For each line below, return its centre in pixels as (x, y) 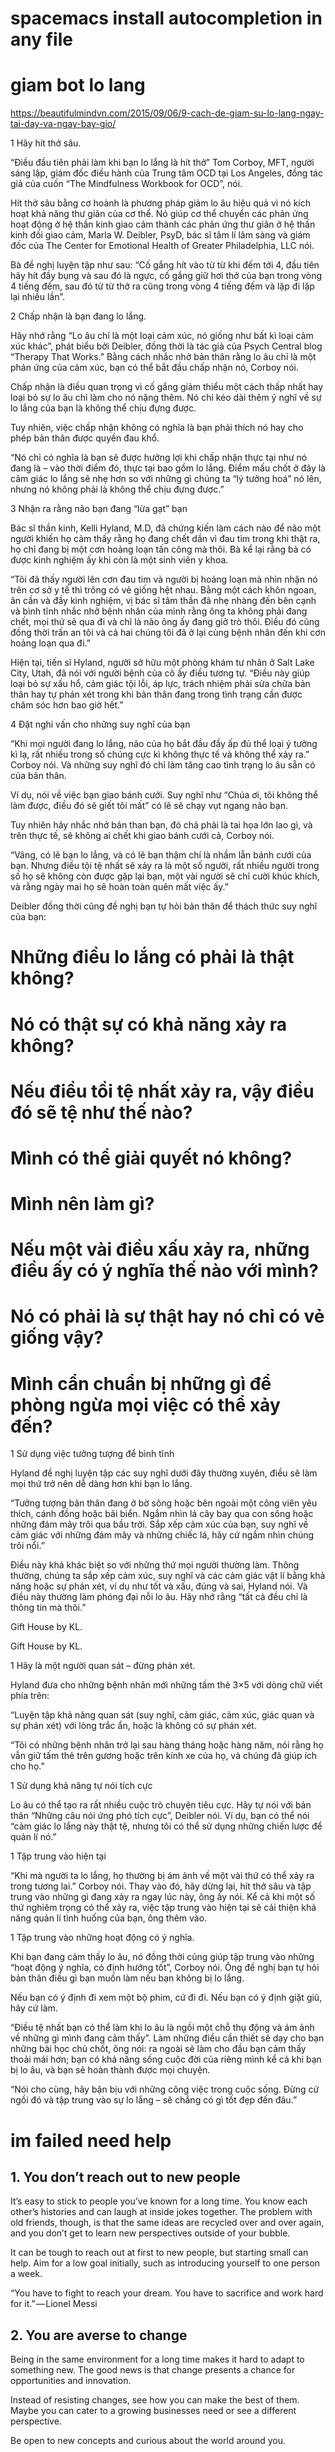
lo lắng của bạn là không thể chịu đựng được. (103, 408)
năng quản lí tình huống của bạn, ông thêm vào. (109, 1918)
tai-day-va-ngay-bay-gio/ (63, 124)
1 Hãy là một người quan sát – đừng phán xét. (103, 1666)
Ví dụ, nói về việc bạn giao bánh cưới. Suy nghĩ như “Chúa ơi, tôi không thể (164, 795)
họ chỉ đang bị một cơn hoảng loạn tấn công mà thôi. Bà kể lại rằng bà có (161, 549)
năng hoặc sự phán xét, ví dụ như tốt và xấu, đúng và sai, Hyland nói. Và (159, 1586)
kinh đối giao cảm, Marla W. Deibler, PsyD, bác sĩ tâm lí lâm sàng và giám (160, 235)
